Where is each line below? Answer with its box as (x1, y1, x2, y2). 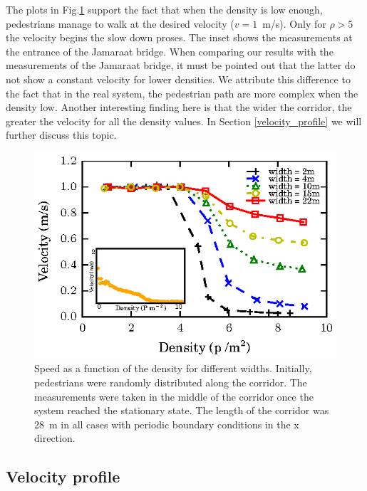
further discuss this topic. (6, 127, 117, 142)
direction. (34, 431, 76, 445)
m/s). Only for (262, 16, 326, 31)
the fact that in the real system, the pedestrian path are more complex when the (6, 85, 358, 100)
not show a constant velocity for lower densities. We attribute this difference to (6, 71, 351, 86)
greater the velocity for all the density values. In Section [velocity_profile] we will (6, 113, 362, 128)
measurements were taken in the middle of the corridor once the (34, 389, 314, 403)
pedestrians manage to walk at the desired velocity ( (6, 16, 234, 31)
